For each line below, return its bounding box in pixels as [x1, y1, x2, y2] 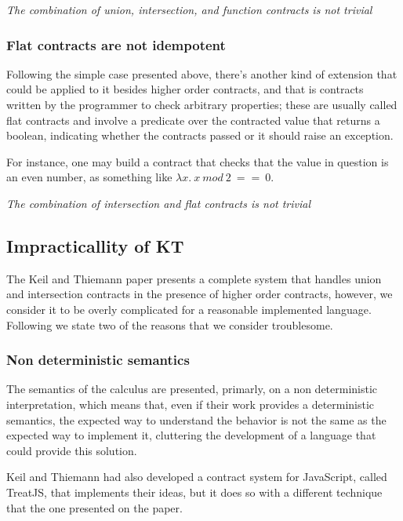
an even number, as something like [6, 169, 172, 185]
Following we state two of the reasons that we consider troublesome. [6, 316, 333, 333]
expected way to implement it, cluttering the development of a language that [6, 427, 376, 443]
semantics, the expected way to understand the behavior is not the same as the [6, 411, 387, 428]
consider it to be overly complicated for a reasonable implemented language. [6, 301, 372, 317]
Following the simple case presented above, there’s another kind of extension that [6, 65, 398, 82]
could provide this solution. [6, 442, 137, 458]
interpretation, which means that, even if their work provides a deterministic [6, 395, 375, 412]
